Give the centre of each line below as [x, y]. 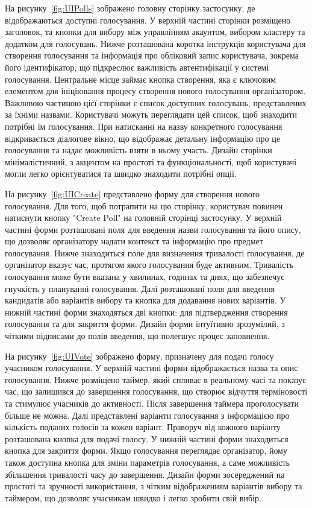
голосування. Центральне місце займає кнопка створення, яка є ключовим [141, 79]
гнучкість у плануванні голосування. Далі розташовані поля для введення [140, 288]
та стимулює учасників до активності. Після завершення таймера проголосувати [152, 403]
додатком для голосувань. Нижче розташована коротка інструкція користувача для [155, 43]
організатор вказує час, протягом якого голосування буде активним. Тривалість [149, 265]
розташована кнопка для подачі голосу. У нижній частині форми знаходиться [147, 438]
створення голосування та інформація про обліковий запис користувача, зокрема [152, 55]
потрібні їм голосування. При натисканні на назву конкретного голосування [144, 126]
